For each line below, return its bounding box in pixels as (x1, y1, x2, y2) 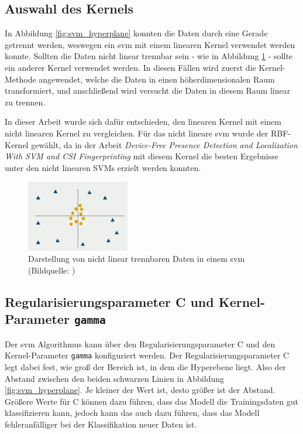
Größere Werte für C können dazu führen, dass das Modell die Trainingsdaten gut (5, 395, 298, 407)
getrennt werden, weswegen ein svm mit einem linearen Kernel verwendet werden (5, 38, 295, 50)
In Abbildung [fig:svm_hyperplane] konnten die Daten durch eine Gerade (5, 27, 268, 39)
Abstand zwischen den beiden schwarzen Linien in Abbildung (5, 372, 224, 384)
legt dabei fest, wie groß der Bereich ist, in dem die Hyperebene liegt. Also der (5, 360, 286, 373)
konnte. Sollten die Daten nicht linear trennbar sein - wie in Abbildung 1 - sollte (5, 50, 293, 62)
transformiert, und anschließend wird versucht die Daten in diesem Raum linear (5, 84, 291, 97)
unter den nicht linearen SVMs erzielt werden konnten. (5, 161, 201, 173)
